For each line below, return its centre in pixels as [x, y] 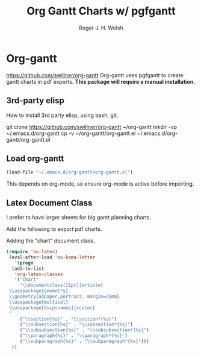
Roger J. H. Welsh [101, 28]
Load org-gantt [35, 158]
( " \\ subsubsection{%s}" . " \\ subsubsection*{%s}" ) [84, 330]
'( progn [24, 263]
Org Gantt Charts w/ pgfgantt [101, 11]
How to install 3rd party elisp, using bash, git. [62, 115]
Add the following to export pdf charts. [54, 229]
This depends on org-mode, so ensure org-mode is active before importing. [100, 184]
